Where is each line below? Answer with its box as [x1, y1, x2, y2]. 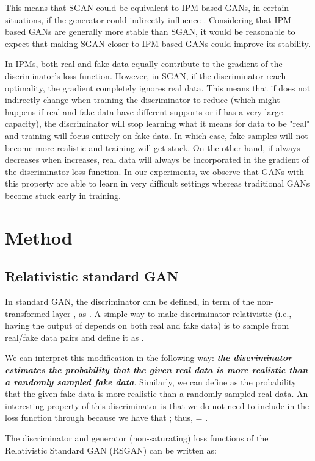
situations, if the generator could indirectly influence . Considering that [5, 13, 272, 26]
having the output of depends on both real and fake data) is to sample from [5, 319, 289, 332]
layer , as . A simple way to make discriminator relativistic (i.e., [52, 307, 292, 320]
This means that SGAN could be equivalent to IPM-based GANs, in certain [5, 1, 289, 13]
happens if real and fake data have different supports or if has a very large [5, 105, 283, 118]
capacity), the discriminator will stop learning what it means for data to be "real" [5, 117, 310, 130]
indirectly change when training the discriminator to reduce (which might [5, 93, 280, 106]
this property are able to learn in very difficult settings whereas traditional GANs [5, 177, 310, 190]
